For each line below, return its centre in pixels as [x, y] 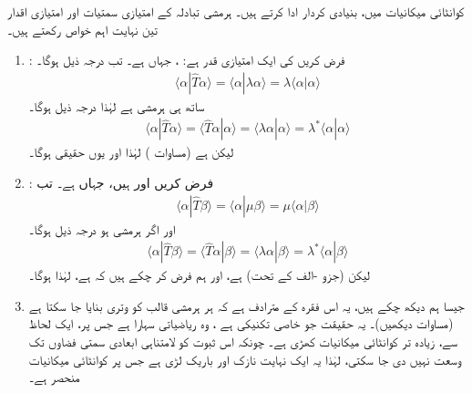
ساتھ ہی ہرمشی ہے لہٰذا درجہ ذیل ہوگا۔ [117, 105]
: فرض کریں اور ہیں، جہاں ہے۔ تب [121, 183]
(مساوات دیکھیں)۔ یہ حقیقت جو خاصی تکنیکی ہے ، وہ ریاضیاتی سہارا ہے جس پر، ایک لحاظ [241, 323]
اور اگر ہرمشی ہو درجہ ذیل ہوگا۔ [102, 228]
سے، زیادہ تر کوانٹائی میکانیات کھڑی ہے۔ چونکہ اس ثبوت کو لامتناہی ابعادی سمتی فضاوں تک [243, 341]
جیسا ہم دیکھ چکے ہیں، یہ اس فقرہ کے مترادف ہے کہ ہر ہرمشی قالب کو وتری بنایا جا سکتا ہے [246, 305]
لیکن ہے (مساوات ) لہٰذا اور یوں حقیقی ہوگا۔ [131, 152]
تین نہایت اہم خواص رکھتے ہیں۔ [82, 29]
